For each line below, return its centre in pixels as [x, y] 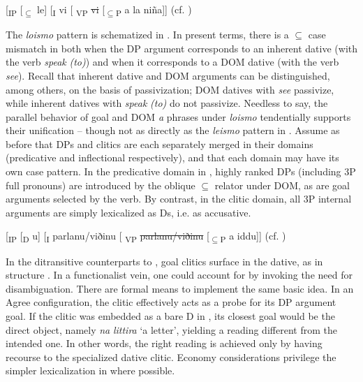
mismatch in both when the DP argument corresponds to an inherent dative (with [182, 48]
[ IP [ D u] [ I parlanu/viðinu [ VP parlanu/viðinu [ [108, 237]
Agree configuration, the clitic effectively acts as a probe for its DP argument [171, 302]
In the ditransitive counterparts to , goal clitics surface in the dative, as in [164, 261]
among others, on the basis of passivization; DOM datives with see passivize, [170, 89]
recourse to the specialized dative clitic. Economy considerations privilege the [171, 357]
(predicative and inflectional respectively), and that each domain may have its [172, 157]
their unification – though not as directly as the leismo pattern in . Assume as [173, 130]
